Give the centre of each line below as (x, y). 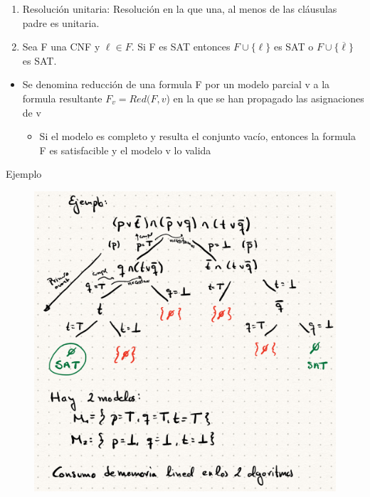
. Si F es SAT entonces (181, 47)
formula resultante (62, 98)
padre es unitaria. (61, 22)
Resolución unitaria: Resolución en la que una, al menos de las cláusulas (180, 9)
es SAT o (294, 47)
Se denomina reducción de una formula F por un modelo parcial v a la (176, 84)
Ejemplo (24, 174)
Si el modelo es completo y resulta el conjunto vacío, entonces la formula (197, 136)
